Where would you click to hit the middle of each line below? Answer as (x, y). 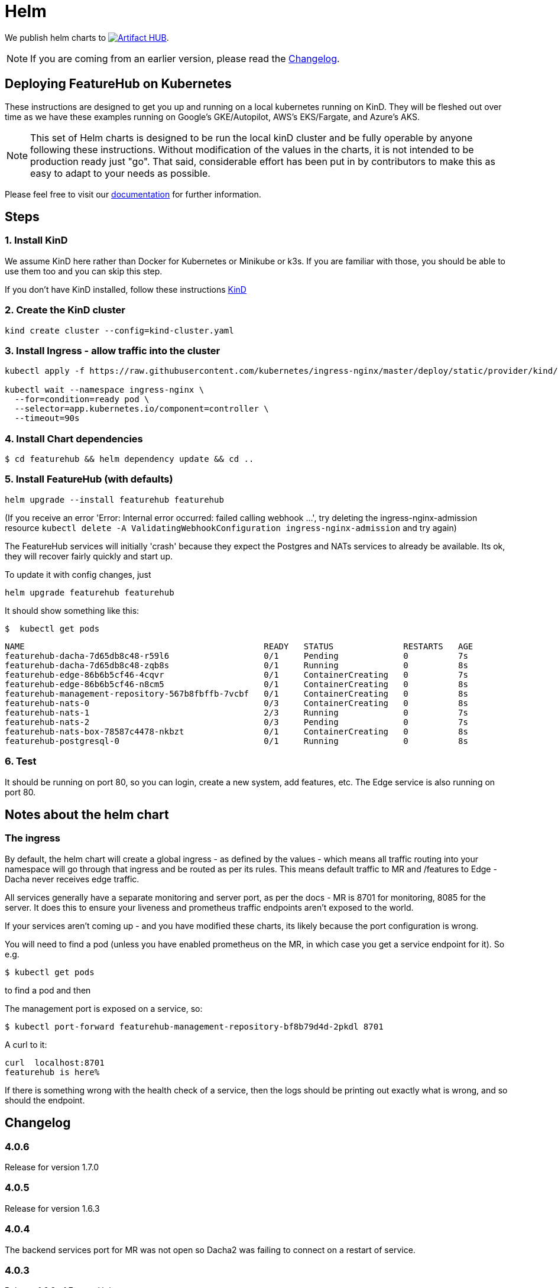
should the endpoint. (45, 1100)
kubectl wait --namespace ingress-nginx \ (105, 390)
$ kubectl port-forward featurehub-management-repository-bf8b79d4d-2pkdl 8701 (194, 1026)
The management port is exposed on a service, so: (104, 1008)
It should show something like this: (72, 610)
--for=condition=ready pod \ (82, 399)
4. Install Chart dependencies (74, 438)
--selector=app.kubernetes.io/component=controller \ (142, 409)
